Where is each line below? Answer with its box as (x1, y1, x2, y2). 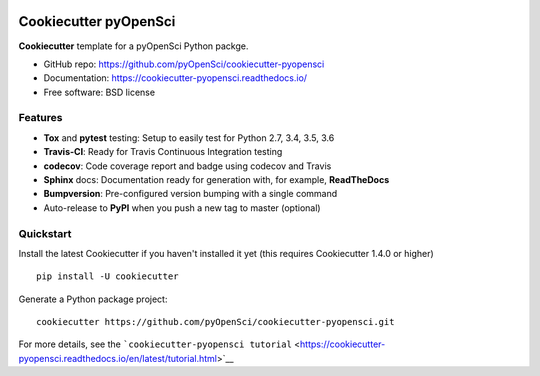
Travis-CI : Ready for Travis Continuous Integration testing (43, 146, 283, 158)
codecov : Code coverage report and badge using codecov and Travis (43, 160, 332, 172)
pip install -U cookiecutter (36, 271, 179, 282)
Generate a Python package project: (18, 293, 168, 305)
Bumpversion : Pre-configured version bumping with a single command (43, 188, 338, 200)
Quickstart (18, 226, 72, 240)
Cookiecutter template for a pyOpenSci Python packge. (18, 40, 249, 52)
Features (18, 111, 63, 125)
